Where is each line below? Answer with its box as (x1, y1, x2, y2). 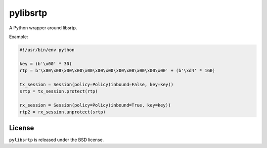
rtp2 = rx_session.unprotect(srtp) (19, 109, 106, 115)
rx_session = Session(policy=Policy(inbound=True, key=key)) (19, 102, 171, 108)
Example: (9, 34, 28, 40)
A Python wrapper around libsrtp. (9, 25, 77, 31)
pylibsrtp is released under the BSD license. (9, 137, 104, 143)
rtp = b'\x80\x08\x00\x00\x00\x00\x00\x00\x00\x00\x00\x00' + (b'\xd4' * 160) (19, 68, 215, 74)
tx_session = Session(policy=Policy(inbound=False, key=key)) (19, 82, 174, 87)
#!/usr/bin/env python (19, 47, 75, 52)
